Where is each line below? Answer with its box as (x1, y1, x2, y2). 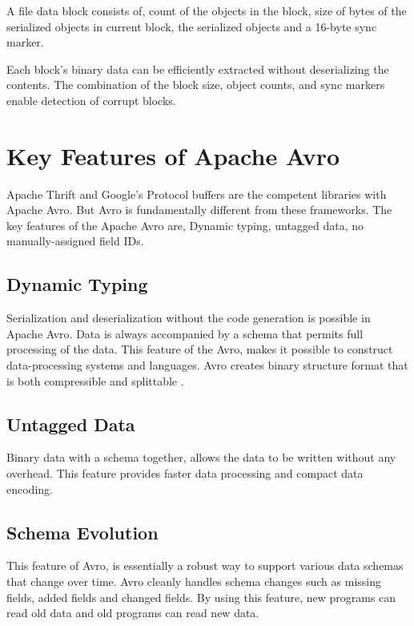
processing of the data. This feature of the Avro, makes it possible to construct (6, 341, 393, 357)
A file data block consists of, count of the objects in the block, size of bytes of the (6, 2, 407, 18)
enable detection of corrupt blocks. (6, 91, 176, 108)
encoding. (6, 480, 53, 497)
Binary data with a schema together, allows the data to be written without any (6, 449, 396, 466)
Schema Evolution (6, 519, 159, 544)
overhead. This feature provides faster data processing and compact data (6, 465, 364, 482)
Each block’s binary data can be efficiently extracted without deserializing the (6, 60, 389, 77)
